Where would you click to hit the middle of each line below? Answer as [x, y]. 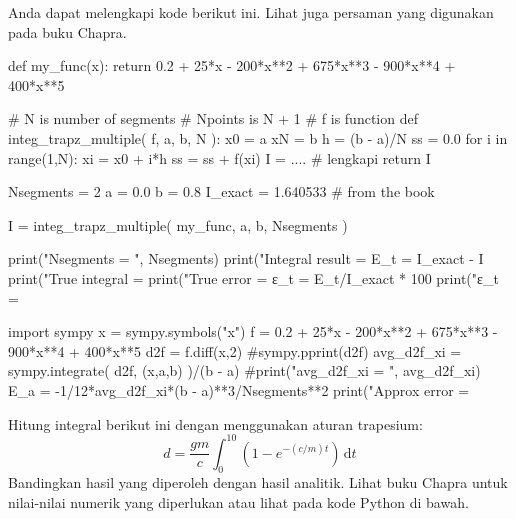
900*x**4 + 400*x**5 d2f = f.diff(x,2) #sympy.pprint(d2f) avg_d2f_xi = [235, 350]
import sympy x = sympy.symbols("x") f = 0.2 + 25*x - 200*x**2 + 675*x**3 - [253, 331]
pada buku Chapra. [67, 31]
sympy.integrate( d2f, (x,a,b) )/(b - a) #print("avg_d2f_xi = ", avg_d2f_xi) [244, 370]
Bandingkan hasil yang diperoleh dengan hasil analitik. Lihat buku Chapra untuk [258, 482]
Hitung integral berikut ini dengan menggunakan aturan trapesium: [215, 423]
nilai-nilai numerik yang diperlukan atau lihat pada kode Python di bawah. [238, 501]
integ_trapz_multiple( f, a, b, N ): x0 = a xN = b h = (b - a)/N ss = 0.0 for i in [258, 137]
